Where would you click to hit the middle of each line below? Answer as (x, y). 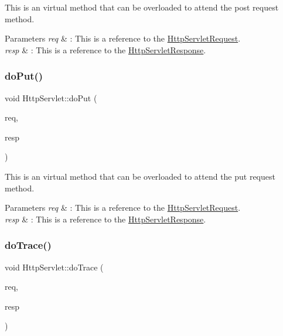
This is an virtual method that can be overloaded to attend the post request (142, 7)
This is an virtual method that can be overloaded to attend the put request (140, 176)
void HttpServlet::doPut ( (51, 97)
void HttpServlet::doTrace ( (54, 267)
